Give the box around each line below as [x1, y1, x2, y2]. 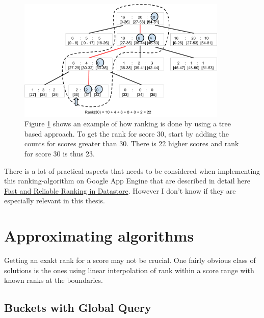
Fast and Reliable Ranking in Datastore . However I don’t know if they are [4, 185, 236, 196]
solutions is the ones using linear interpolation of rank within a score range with [4, 264, 254, 275]
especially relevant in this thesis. [4, 195, 105, 206]
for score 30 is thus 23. [24, 148, 95, 159]
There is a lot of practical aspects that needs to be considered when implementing [4, 165, 260, 176]
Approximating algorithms [4, 225, 194, 246]
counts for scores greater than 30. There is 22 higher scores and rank [24, 138, 239, 149]
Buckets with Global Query [4, 300, 151, 315]
